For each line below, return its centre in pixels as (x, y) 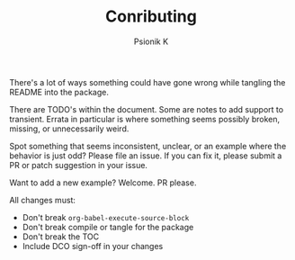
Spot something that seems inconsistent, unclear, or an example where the (148, 146)
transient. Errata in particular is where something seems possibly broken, (145, 119)
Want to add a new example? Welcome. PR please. (103, 183)
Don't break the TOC (61, 237)
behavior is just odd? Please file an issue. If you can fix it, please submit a (146, 156)
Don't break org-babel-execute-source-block (106, 217)
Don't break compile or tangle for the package (108, 227)
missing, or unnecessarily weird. (69, 129)
